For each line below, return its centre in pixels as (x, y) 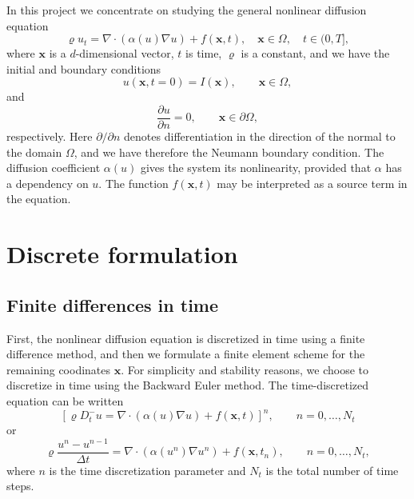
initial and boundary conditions (84, 68)
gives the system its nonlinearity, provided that (256, 168)
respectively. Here (50, 136)
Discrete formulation (122, 254)
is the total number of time (332, 470)
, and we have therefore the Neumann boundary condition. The (229, 152)
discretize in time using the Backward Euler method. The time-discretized (188, 385)
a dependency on (48, 183)
